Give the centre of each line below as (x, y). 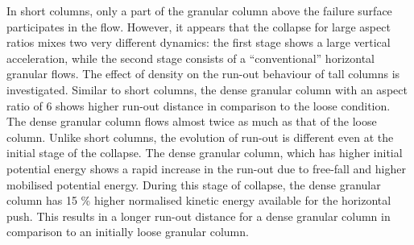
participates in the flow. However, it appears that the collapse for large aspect (199, 26)
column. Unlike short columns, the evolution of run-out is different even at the (200, 137)
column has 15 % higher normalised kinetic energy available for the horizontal (199, 200)
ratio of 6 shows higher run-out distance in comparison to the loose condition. (199, 105)
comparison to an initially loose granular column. (128, 232)
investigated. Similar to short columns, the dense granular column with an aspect (207, 89)
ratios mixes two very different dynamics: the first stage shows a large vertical (199, 42)
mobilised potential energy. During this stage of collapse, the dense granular (194, 184)
